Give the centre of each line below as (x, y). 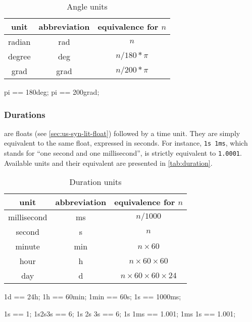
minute (28, 246)
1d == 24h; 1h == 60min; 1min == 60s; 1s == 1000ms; (93, 297)
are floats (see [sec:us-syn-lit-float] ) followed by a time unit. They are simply (122, 133)
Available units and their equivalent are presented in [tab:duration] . (108, 163)
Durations (25, 114)
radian (19, 42)
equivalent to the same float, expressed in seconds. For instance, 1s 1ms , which (126, 143)
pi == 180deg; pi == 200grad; (52, 92)
